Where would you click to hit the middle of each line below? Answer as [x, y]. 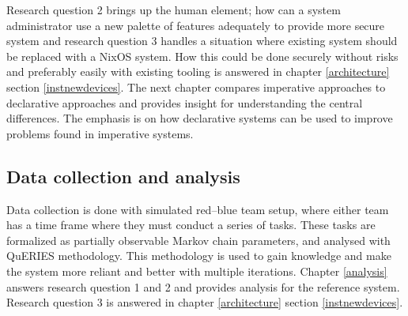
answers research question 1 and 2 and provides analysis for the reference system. [203, 286]
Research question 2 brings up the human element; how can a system [174, 9]
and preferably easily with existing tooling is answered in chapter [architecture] [198, 71]
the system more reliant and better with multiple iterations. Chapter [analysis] [197, 271]
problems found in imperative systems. [100, 133]
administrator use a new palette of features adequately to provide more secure [196, 25]
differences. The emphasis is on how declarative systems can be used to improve [200, 118]
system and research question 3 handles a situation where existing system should [202, 41]
